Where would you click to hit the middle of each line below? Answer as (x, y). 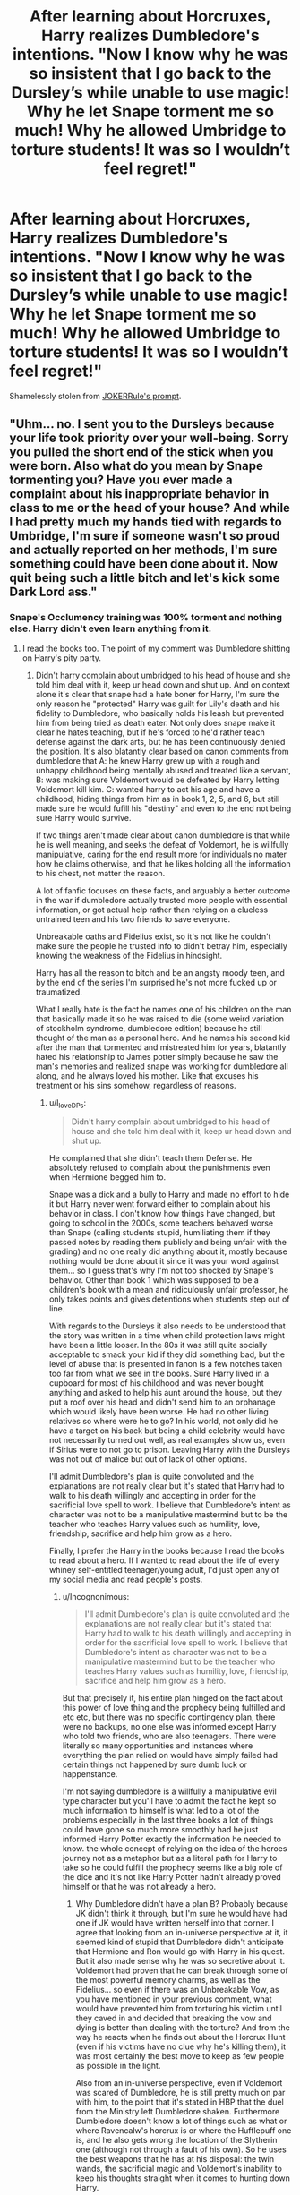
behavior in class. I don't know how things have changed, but (162, 1214)
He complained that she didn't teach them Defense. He (150, 1158)
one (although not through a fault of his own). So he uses (181, 2149)
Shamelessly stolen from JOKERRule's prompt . (95, 396)
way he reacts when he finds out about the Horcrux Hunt (180, 2037)
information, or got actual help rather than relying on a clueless (152, 910)
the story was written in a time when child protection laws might (167, 1336)
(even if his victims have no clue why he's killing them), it (181, 2046)
